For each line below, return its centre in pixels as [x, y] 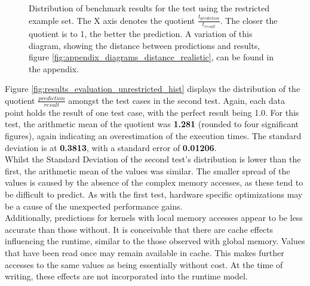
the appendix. [54, 68]
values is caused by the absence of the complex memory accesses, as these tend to [154, 182]
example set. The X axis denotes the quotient [112, 20]
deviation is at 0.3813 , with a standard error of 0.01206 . [111, 147]
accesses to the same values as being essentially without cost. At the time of [144, 264]
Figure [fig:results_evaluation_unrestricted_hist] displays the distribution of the [153, 89]
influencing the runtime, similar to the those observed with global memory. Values [155, 241]
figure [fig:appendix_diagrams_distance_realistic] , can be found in [151, 57]
